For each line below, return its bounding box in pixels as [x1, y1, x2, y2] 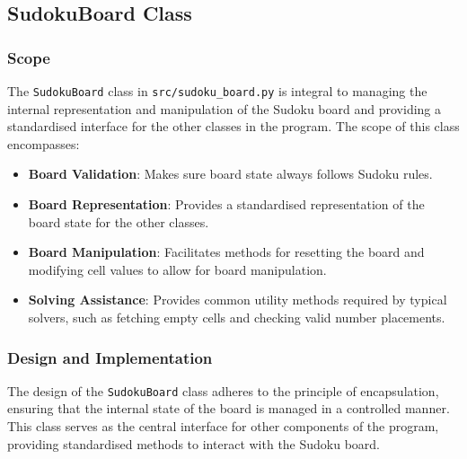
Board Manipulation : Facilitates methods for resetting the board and [28, 243, 425, 261]
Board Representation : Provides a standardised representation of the [28, 195, 425, 214]
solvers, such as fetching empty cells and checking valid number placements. [28, 308, 445, 326]
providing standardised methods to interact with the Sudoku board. [7, 434, 381, 453]
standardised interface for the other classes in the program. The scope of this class [7, 117, 460, 136]
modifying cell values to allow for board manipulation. [28, 260, 327, 278]
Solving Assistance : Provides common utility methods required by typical [28, 290, 447, 309]
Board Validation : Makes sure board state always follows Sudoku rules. [28, 164, 433, 183]
